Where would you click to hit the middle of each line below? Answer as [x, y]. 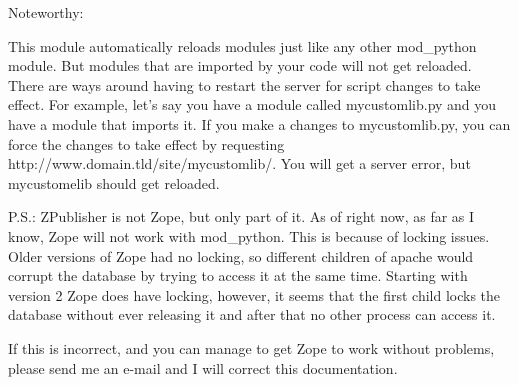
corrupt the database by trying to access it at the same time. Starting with [238, 275]
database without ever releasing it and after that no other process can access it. [252, 314]
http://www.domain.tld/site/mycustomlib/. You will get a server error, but [239, 163]
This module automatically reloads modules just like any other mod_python [242, 45]
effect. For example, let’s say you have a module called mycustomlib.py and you [252, 104]
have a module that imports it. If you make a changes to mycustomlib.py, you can [259, 123]
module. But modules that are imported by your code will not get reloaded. [240, 65]
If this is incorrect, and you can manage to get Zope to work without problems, [251, 347]
